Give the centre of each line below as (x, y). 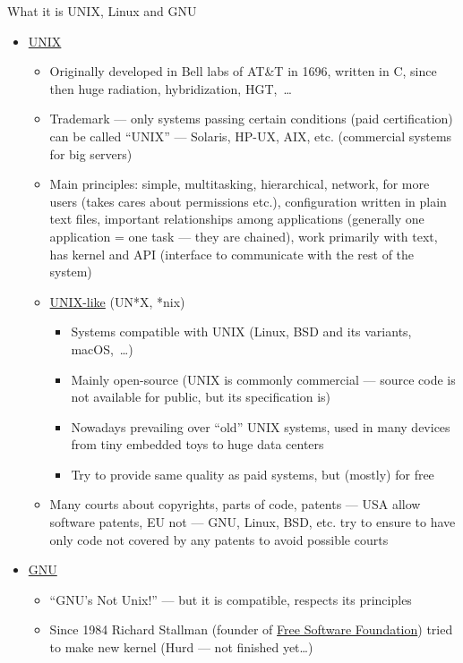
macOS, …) (102, 348)
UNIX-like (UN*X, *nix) (117, 301)
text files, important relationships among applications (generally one (237, 219)
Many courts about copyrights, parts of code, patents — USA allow (235, 504)
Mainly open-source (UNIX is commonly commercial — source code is (263, 379)
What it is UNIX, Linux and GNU (102, 11)
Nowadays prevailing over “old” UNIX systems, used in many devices (261, 426)
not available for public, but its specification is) (201, 397)
